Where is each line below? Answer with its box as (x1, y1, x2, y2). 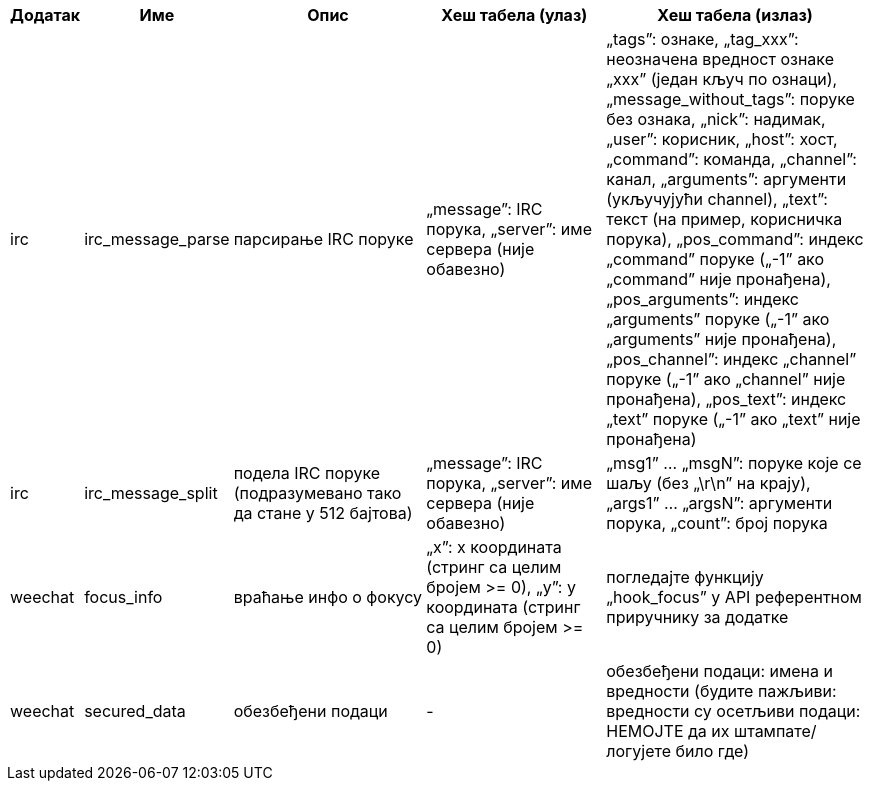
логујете (606, 741, 671, 761)
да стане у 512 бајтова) (233, 503, 413, 523)
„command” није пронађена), (606, 269, 831, 289)
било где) (675, 741, 750, 761)
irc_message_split (84, 483, 218, 503)
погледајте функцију (606, 567, 764, 587)
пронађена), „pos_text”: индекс (606, 389, 847, 409)
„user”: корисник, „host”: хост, (606, 129, 838, 149)
